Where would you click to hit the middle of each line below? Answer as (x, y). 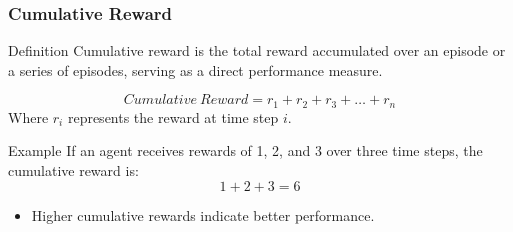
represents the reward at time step (173, 116)
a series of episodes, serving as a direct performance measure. (195, 69)
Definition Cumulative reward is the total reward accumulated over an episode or (257, 50)
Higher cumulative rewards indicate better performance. (203, 214)
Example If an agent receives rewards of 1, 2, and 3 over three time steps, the (245, 150)
